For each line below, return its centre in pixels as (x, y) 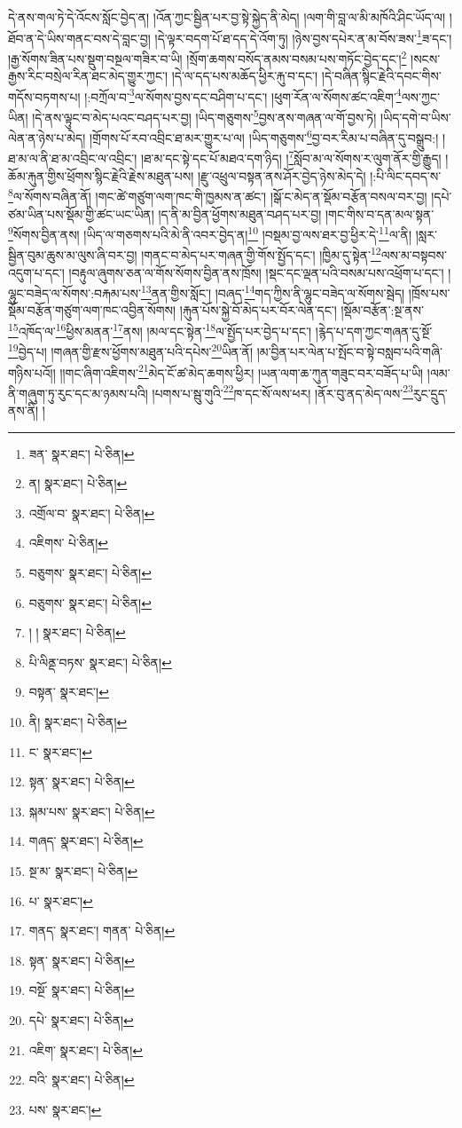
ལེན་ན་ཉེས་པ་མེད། (47, 137)
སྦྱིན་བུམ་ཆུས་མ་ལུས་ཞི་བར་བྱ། (73, 255)
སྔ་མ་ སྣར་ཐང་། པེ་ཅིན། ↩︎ (83, 870)
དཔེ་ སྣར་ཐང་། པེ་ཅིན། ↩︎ (81, 1019)
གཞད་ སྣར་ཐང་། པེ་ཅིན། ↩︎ (86, 841)
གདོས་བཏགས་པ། (44, 96)
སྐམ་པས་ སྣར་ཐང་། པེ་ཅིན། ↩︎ (92, 811)
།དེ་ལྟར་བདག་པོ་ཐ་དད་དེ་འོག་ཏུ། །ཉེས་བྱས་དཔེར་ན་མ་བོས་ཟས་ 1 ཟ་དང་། (303, 36)
